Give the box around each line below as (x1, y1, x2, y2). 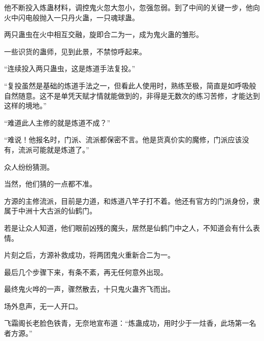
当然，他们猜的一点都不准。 (4, 178, 96, 189)
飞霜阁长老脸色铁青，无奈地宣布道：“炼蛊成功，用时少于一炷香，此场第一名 (4, 318, 256, 328)
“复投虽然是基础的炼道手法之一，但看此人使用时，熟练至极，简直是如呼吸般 (4, 80, 256, 90)
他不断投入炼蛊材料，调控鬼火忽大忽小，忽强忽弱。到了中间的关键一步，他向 (4, 2, 260, 12)
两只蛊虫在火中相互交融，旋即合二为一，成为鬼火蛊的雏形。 (4, 29, 203, 40)
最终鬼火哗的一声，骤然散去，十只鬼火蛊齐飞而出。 (4, 284, 175, 294)
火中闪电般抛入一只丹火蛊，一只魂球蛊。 (4, 12, 139, 22)
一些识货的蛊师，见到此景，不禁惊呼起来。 (4, 46, 146, 56)
